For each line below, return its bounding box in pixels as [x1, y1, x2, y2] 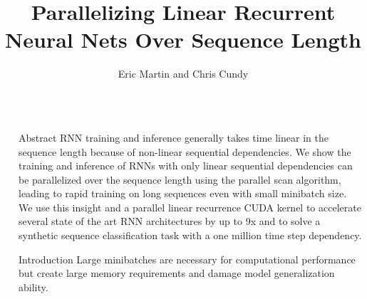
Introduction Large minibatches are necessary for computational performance [19, 251, 356, 266]
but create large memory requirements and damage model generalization [19, 266, 335, 280]
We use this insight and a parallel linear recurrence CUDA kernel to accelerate [19, 199, 361, 214]
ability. [19, 279, 48, 294]
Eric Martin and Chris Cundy [118, 66, 249, 81]
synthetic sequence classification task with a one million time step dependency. [19, 228, 362, 243]
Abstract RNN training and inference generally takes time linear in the [19, 130, 329, 145]
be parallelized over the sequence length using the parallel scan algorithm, [19, 172, 341, 187]
